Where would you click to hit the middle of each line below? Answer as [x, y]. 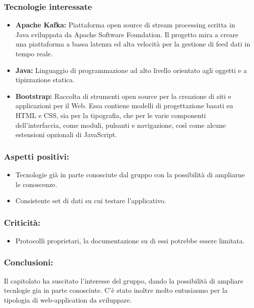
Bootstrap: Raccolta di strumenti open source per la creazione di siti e [123, 96]
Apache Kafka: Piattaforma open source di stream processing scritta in [125, 25]
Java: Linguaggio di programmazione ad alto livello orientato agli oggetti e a [131, 70]
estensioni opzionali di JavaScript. [66, 134]
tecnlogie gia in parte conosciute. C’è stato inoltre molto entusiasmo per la [116, 290]
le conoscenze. [36, 184]
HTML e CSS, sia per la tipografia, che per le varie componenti [111, 115]
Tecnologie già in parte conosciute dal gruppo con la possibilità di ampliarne [130, 174]
